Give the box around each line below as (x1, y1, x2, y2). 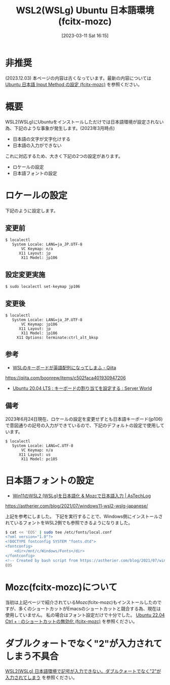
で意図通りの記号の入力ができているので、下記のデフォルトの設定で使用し (5, 422, 160, 428)
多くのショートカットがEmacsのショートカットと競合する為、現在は (18, 605, 161, 611)
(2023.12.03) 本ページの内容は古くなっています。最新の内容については (5, 75, 152, 81)
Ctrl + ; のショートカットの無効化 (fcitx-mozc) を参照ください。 (5, 618, 138, 624)
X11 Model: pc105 (21, 456, 58, 462)
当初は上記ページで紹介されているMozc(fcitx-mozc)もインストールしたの (5, 599, 157, 605)
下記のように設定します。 (5, 208, 58, 214)
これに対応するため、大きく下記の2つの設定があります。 (5, 153, 123, 159)
